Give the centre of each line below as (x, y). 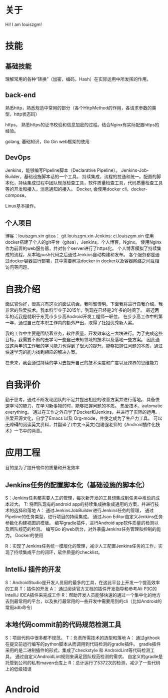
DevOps (18, 158)
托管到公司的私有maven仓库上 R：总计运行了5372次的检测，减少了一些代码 (83, 663)
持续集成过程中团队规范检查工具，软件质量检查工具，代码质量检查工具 (90, 182)
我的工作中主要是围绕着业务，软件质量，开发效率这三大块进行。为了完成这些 (84, 333)
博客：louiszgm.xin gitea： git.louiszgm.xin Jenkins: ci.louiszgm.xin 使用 (79, 236)
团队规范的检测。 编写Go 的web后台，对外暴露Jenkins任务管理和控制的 (83, 529)
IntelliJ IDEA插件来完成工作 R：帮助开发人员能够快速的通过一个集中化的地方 (83, 595)
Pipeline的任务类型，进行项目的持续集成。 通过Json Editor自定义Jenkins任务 (84, 517)
